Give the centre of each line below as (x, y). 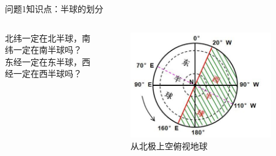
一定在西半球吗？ (47, 73)
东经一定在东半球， (43, 61)
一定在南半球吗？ (47, 50)
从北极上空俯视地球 (169, 146)
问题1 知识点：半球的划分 (54, 9)
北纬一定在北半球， (43, 37)
